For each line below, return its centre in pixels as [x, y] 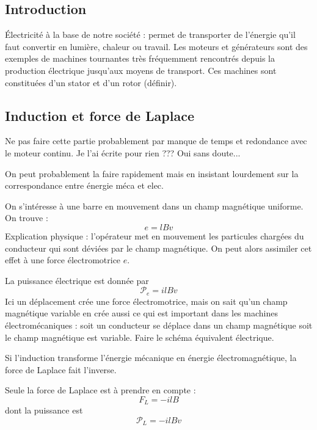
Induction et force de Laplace [100, 115]
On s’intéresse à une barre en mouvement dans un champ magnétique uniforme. [154, 206]
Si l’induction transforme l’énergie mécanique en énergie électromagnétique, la [151, 358]
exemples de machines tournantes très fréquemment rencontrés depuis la [140, 58]
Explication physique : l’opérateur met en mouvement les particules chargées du [155, 235]
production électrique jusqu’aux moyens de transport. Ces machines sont [141, 70]
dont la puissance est [44, 410]
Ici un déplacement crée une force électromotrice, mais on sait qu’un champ [146, 301]
